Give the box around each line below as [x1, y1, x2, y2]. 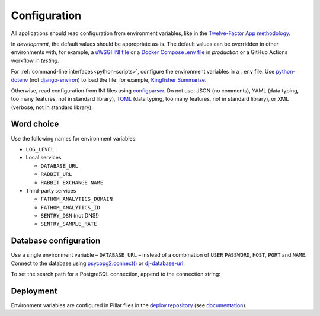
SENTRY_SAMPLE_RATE [40, 221, 97, 228]
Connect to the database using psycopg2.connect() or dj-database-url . [11, 260, 185, 267]
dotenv [11, 76, 28, 83]
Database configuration [11, 236, 101, 246]
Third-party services [25, 187, 76, 194]
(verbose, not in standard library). [11, 104, 93, 111]
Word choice [11, 119, 59, 129]
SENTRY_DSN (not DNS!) [40, 212, 100, 219]
